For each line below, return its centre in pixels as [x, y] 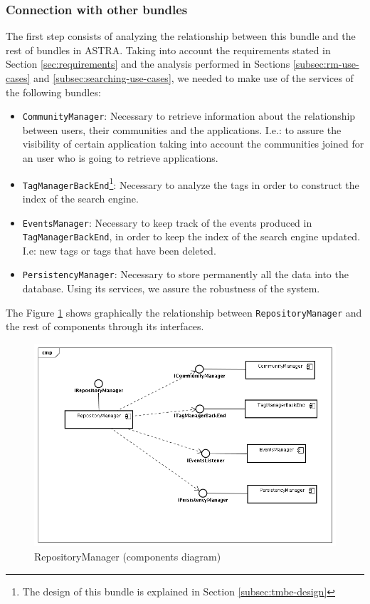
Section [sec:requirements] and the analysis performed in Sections [148, 64]
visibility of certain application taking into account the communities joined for [193, 144]
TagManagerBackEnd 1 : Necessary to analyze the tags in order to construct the [191, 183]
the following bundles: [53, 92]
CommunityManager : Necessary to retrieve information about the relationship [189, 116]
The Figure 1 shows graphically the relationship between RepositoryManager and [184, 312]
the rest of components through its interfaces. [105, 326]
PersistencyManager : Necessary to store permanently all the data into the [185, 274]
